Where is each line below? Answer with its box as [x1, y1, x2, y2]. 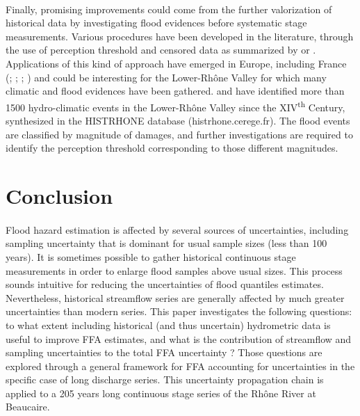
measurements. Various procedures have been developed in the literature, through [6, 29, 354, 43]
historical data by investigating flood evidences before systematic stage [6, 15, 307, 30]
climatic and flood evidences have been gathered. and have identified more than [6, 83, 345, 98]
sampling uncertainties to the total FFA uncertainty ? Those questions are [6, 345, 322, 360]
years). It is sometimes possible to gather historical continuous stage [6, 249, 296, 264]
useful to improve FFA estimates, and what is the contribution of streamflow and [6, 331, 352, 346]
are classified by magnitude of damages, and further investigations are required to [6, 127, 353, 141]
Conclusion [6, 181, 113, 209]
